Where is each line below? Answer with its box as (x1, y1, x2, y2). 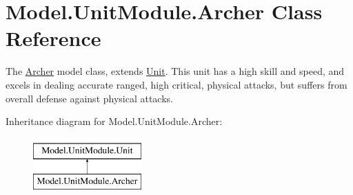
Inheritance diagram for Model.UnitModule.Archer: (6, 114, 223, 128)
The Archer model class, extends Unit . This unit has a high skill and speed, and (6, 64, 345, 78)
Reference (6, 24, 101, 52)
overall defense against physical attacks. (6, 91, 173, 105)
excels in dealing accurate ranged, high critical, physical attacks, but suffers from (6, 77, 347, 91)
